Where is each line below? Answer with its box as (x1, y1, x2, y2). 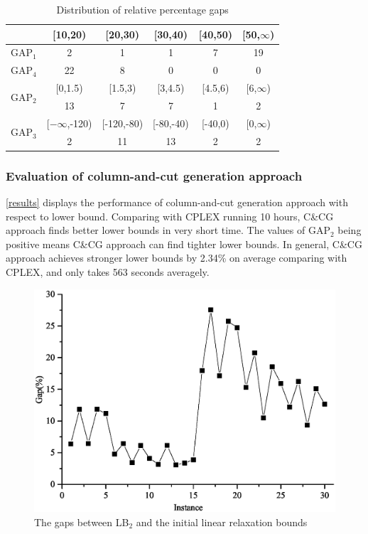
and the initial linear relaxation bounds (136, 514, 308, 529)
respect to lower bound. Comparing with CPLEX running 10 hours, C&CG (6, 208, 334, 223)
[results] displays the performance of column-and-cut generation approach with (6, 194, 348, 209)
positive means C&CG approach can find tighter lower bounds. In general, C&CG (6, 236, 362, 251)
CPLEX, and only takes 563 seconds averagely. (6, 264, 210, 279)
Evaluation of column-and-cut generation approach (6, 166, 303, 184)
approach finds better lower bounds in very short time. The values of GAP (6, 223, 330, 237)
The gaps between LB (34, 514, 129, 529)
